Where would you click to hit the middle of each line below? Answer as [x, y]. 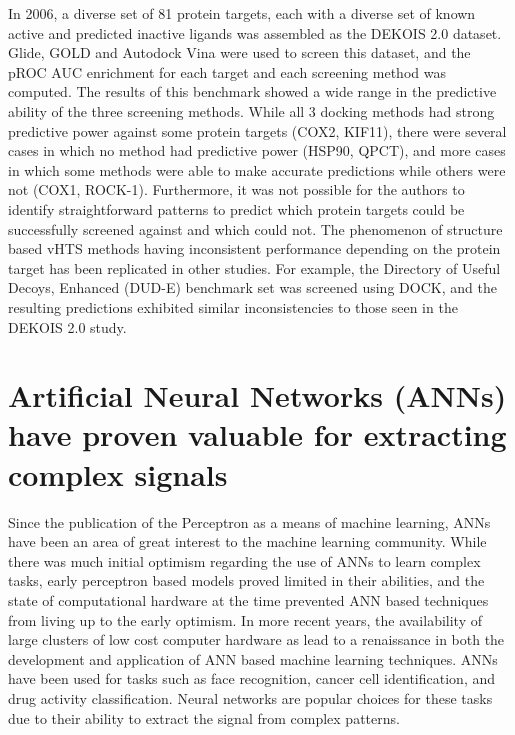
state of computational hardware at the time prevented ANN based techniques [248, 599]
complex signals [118, 473]
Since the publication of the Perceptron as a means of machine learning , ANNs [249, 521]
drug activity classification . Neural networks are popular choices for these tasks [250, 697]
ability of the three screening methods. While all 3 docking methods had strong [251, 110]
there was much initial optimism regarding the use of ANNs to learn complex [244, 560]
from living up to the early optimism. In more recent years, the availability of [245, 619]
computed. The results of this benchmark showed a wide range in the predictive [252, 91]
